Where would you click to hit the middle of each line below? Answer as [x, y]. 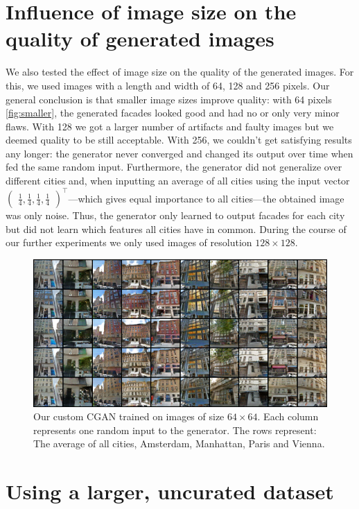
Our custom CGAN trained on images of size [129, 416]
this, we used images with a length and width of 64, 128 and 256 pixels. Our [168, 85]
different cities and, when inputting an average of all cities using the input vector [178, 181]
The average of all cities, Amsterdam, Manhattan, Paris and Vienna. [179, 443]
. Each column [288, 416]
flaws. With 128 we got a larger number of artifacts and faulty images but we [170, 126]
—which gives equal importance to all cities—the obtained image [206, 198]
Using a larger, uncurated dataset [170, 491]
